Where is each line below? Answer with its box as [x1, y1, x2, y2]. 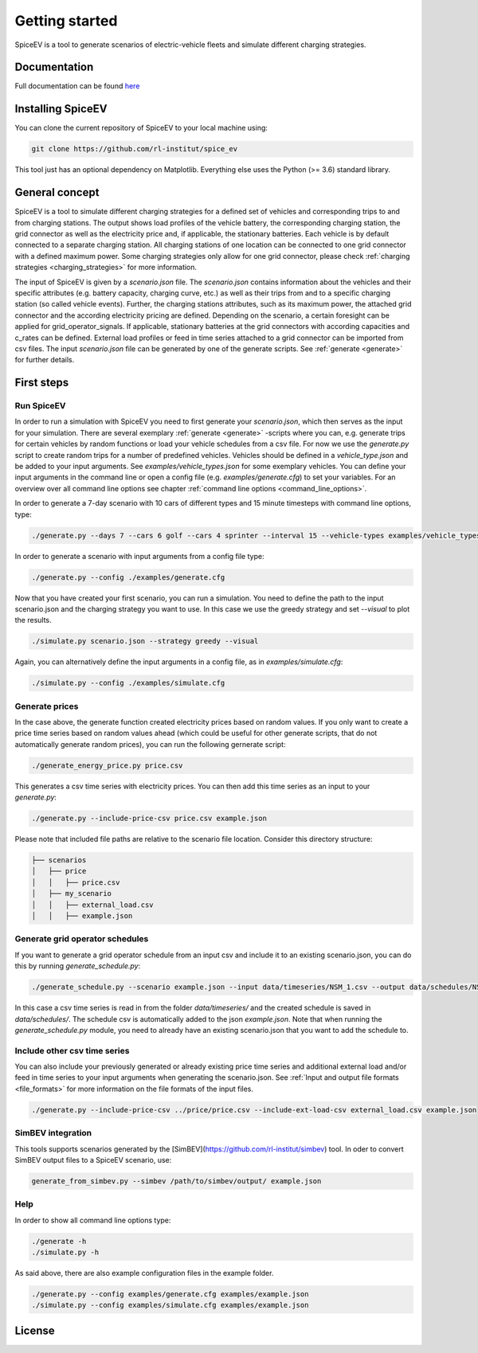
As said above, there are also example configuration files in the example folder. [14, 1269, 274, 1278]
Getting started [14, 12, 118, 29]
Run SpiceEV [14, 401, 66, 412]
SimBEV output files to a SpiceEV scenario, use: [14, 1155, 172, 1164]
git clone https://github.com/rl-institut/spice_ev [31, 144, 238, 154]
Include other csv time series [14, 1045, 130, 1056]
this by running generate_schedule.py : [14, 961, 141, 971]
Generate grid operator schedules [14, 933, 149, 944]
